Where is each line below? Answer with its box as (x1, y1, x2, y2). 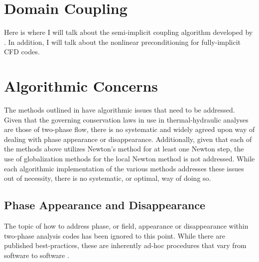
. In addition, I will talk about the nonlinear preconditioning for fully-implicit (4, 36, 241, 47)
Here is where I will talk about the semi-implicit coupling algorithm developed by (4, 27, 253, 37)
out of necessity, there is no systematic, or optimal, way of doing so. (4, 173, 211, 183)
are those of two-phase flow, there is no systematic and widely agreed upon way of (4, 124, 255, 134)
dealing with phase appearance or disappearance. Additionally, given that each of (4, 133, 252, 144)
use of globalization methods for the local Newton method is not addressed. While (4, 153, 255, 163)
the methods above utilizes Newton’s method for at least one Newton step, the (4, 143, 244, 154)
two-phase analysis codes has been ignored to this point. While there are (4, 230, 225, 241)
